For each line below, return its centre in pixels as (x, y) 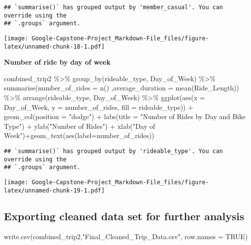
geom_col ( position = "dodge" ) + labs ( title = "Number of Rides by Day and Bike (125, 116)
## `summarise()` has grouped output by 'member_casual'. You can (114, 7)
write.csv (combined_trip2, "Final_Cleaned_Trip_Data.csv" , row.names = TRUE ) (126, 236)
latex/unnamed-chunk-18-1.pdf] (54, 46)
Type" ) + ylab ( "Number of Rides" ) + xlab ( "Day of (80, 126)
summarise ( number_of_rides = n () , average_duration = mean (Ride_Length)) (122, 88)
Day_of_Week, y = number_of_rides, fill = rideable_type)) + (99, 107)
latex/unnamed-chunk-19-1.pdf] (54, 190)
